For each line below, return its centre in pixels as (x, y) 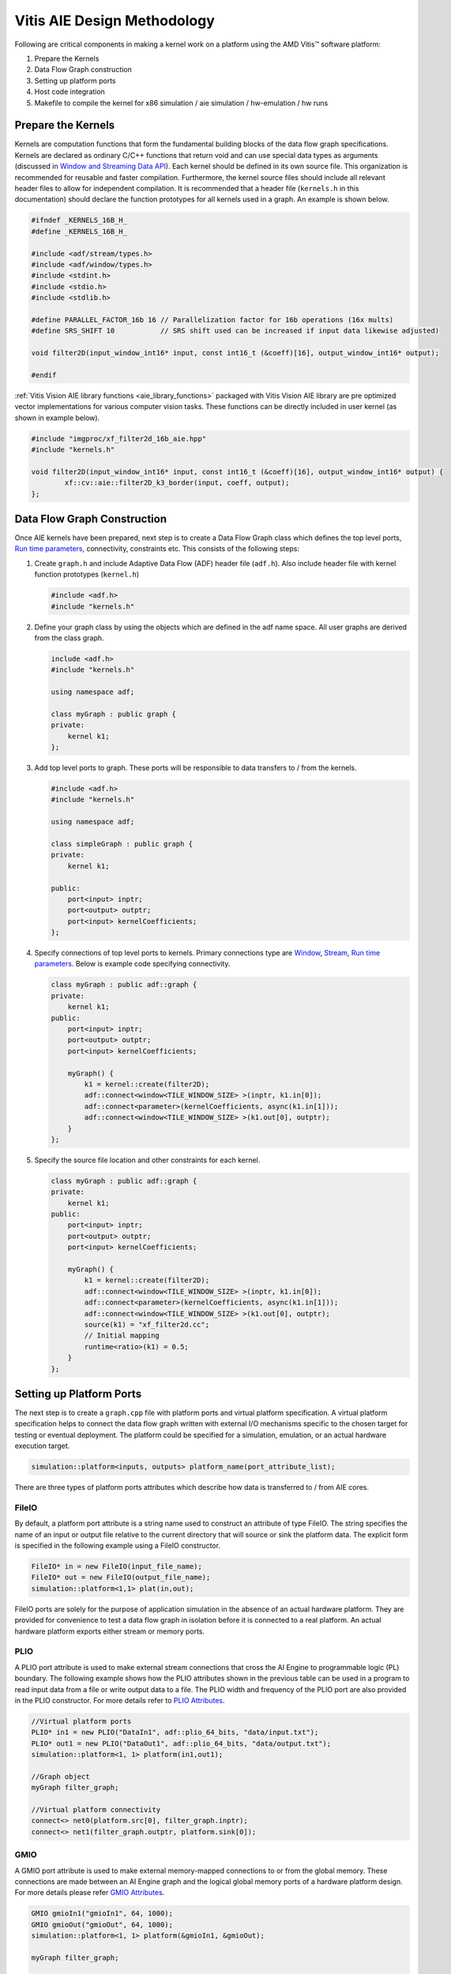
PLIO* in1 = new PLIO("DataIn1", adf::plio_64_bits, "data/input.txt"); (175, 1732)
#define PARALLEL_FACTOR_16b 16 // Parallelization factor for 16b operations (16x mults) (212, 319)
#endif (44, 375)
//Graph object (60, 1776)
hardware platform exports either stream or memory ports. (110, 1631)
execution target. (42, 1446)
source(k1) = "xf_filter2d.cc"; (147, 1324)
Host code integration (70, 92)
